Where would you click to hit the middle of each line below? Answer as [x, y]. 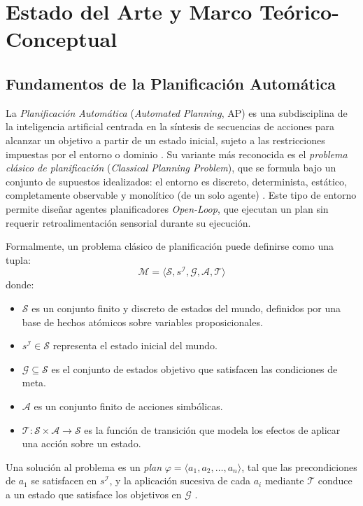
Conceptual [62, 39]
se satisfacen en [64, 480]
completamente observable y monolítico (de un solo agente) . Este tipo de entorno [181, 195]
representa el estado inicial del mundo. [135, 345]
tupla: [18, 259]
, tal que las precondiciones [299, 466]
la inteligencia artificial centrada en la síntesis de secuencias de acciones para [170, 126]
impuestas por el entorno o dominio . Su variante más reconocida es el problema [177, 154]
